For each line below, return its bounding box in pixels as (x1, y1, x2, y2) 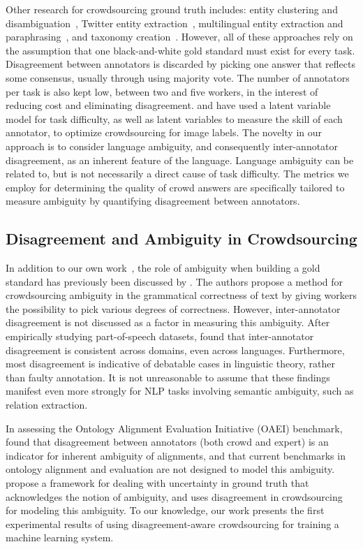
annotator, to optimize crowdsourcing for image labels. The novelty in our (6, 125, 323, 140)
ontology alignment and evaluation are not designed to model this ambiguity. (6, 462, 335, 476)
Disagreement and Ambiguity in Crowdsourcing (6, 228, 357, 249)
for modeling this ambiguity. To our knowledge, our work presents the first (6, 503, 325, 518)
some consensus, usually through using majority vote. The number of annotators (6, 70, 350, 85)
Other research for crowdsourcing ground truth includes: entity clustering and (6, 2, 338, 16)
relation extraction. (6, 397, 88, 412)
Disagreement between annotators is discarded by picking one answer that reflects (6, 57, 355, 71)
